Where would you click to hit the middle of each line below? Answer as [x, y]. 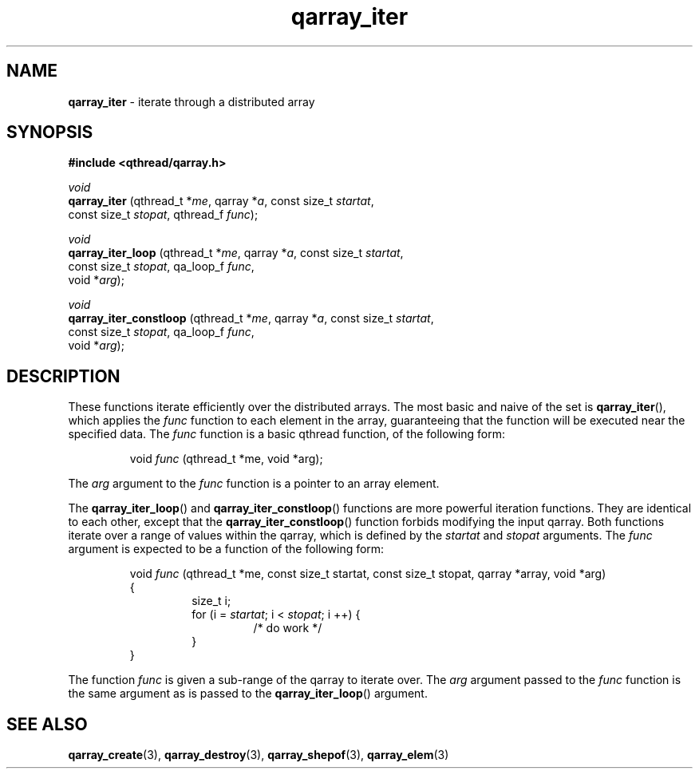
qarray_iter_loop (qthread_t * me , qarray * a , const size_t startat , [236, 253]
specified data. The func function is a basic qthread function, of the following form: [286, 434]
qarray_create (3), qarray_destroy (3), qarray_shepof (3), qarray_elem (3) [259, 755]
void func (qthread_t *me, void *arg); [226, 459]
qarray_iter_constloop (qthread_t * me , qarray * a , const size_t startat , [251, 318]
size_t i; [211, 601]
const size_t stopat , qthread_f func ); [163, 215]
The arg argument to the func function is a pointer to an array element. [254, 484]
